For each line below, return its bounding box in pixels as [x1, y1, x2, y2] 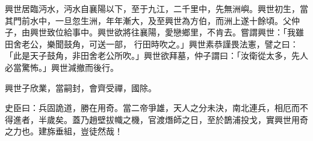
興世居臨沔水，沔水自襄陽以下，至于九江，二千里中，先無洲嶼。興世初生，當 [5, 2, 308, 14]
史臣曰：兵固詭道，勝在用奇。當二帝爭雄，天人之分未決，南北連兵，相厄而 [5, 101, 300, 114]
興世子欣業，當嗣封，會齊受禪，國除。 [5, 81, 156, 94]
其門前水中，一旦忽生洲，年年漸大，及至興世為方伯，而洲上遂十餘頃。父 [5, 14, 291, 26]
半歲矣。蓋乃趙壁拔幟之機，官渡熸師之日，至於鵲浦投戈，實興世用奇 [38, 113, 308, 125]
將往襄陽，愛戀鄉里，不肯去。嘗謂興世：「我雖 [122, 26, 304, 38]
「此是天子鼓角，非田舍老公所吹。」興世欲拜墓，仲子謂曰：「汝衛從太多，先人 [5, 49, 308, 62]
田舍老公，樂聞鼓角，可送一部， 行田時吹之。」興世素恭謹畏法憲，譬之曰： [5, 37, 299, 50]
